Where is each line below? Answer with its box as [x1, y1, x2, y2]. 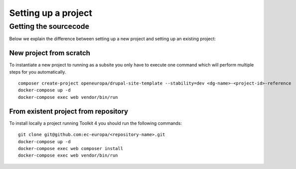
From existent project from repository [9, 107, 129, 115]
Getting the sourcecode [9, 22, 90, 31]
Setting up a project [9, 7, 92, 18]
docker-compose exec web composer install [18, 146, 124, 151]
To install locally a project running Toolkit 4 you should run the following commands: [9, 120, 182, 126]
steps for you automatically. [9, 69, 66, 75]
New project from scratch [9, 49, 91, 57]
